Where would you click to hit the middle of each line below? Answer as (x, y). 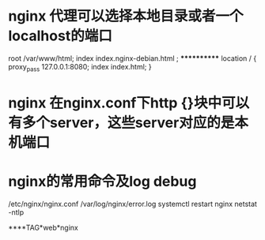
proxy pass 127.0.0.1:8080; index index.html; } (80, 67)
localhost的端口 (60, 36)
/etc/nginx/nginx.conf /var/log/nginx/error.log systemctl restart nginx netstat (132, 204)
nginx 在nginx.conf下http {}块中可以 (129, 103)
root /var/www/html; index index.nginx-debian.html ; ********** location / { (132, 58)
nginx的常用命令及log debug (102, 182)
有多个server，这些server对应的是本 (129, 122)
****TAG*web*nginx (44, 227)
